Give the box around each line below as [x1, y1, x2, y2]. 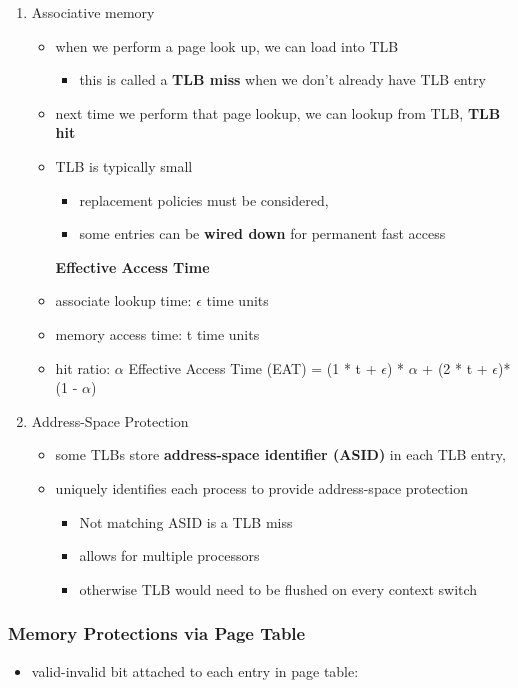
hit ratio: [55, 357, 111, 378]
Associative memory [31, 2, 155, 22]
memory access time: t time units [55, 323, 260, 344]
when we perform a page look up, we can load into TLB [55, 35, 399, 56]
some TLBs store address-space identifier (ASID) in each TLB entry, [55, 444, 506, 465]
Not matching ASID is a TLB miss [79, 511, 293, 532]
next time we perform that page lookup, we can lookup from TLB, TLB [55, 102, 501, 123]
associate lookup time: [55, 290, 192, 311]
